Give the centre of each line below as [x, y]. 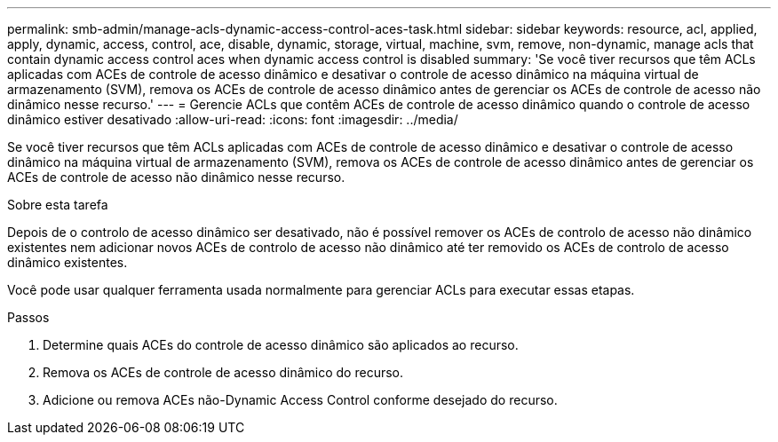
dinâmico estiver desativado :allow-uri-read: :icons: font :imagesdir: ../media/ [233, 119]
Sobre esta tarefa [58, 205]
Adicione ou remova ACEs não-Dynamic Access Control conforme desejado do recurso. [300, 400]
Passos [28, 317]
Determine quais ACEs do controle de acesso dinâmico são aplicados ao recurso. [281, 345]
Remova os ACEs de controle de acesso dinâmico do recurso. [223, 372]
